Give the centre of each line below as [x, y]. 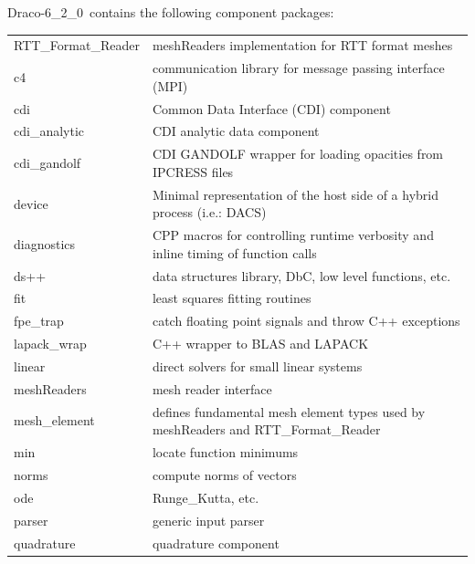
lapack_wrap [50, 344]
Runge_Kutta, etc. [206, 497]
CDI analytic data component [236, 131]
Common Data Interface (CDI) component [271, 108]
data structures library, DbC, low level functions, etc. [301, 275]
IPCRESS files [193, 171]
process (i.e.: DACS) [209, 212]
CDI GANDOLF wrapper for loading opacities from [298, 154]
